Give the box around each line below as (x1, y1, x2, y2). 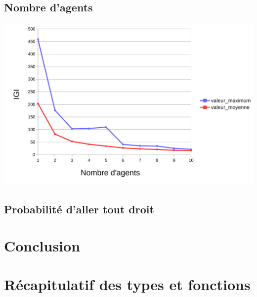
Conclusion (4, 235, 81, 255)
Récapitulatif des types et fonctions (4, 274, 251, 294)
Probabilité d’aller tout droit (4, 201, 154, 216)
